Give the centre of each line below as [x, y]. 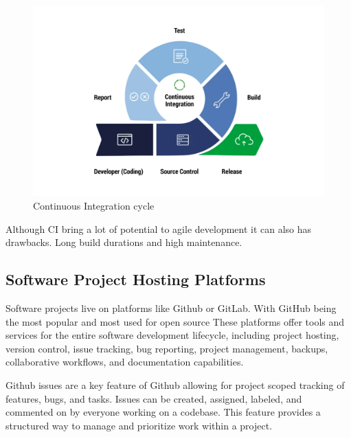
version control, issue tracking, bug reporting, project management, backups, [167, 348]
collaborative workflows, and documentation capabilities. [125, 362]
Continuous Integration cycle [94, 206]
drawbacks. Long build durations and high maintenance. [124, 242]
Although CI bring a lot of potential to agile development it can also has [159, 228]
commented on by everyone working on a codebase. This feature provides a [163, 412]
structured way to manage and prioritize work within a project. [139, 425]
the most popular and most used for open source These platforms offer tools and [175, 321]
